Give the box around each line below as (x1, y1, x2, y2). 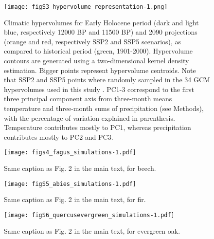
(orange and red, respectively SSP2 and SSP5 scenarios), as (4, 36, 181, 46)
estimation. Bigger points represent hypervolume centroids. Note (4, 65, 196, 75)
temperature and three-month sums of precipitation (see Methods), (4, 103, 204, 113)
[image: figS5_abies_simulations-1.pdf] (4, 180, 137, 187)
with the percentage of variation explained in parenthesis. (4, 112, 175, 123)
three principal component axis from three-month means (4, 93, 172, 104)
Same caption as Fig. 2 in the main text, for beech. (4, 163, 156, 173)
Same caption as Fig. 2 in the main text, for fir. (4, 194, 146, 204)
